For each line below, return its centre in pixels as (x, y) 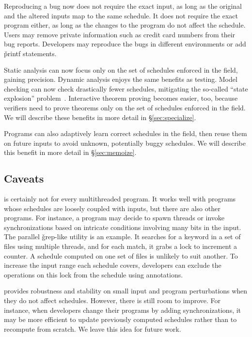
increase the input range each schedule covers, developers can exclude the (113, 265)
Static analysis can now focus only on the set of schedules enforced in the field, (121, 69)
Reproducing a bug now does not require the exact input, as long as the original (123, 6)
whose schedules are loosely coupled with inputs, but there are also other (112, 208)
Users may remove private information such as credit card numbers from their (120, 34)
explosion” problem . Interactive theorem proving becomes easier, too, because (121, 98)
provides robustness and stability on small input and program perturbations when (126, 291)
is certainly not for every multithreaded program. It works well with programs (120, 199)
